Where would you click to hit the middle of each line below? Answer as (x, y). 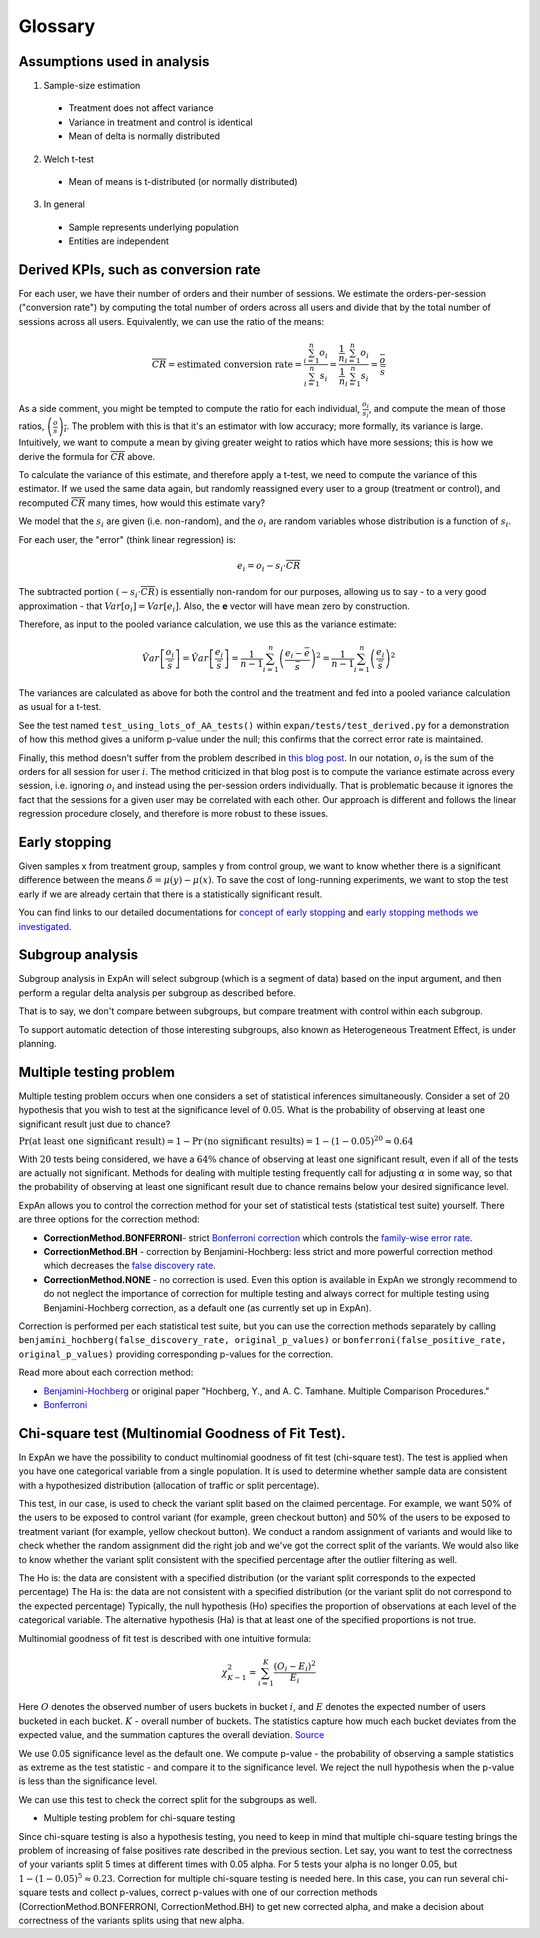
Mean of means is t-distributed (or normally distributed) (183, 182)
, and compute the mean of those (437, 409)
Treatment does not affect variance (141, 108)
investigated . (45, 926)
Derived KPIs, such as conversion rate (139, 269)
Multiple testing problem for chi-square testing (139, 1818)
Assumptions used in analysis (114, 61)
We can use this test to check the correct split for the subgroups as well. (168, 1799)
